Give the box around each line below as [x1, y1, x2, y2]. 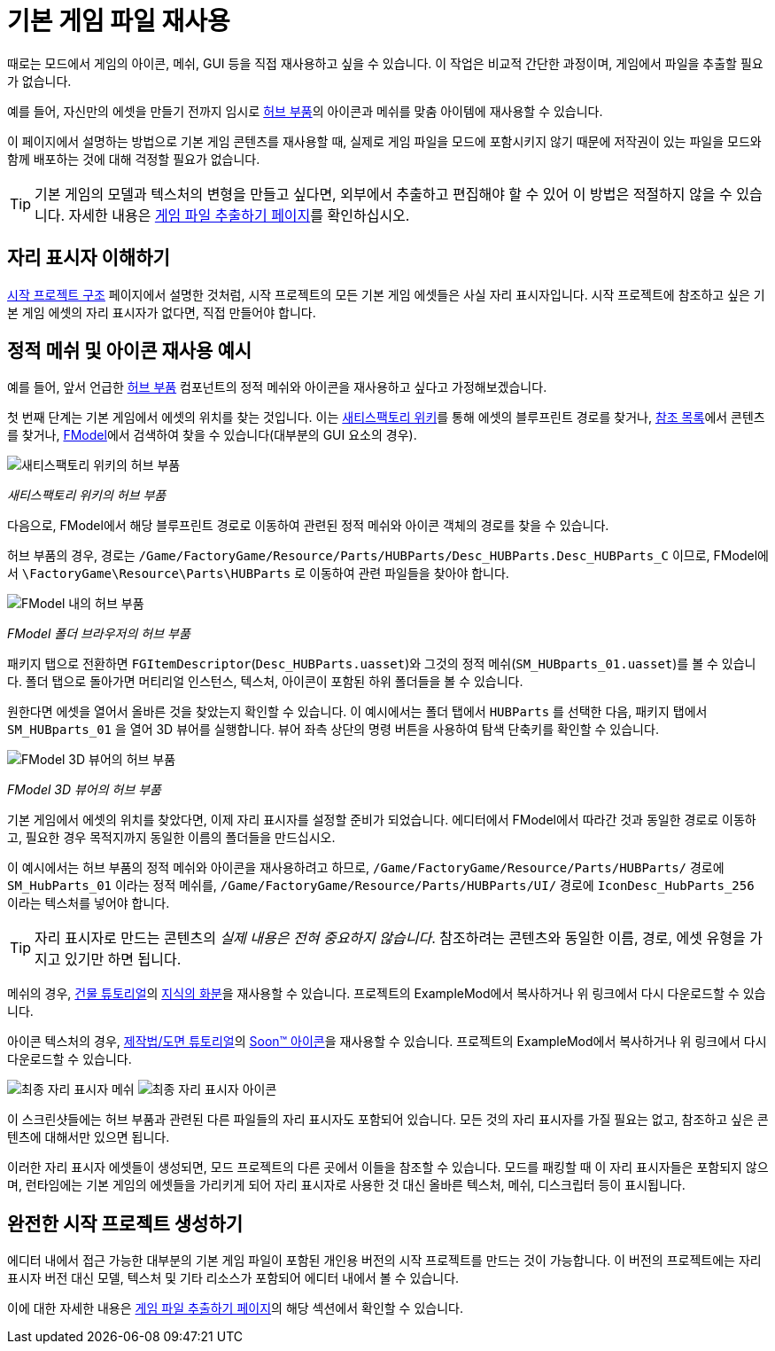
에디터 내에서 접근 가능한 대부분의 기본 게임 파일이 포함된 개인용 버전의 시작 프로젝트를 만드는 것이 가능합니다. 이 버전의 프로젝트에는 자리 [7, 1253, 762, 1269]
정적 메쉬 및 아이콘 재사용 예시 [7, 340, 252, 363]
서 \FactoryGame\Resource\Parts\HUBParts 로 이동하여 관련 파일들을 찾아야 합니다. [7, 566, 509, 582]
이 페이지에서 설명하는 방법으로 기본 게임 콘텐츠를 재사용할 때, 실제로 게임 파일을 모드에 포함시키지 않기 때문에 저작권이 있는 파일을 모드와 [7, 133, 762, 149]
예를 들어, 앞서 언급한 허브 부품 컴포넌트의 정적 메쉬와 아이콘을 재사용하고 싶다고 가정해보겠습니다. [7, 379, 547, 395]
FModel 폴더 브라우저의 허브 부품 [7, 626, 190, 642]
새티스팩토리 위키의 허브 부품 [7, 488, 167, 504]
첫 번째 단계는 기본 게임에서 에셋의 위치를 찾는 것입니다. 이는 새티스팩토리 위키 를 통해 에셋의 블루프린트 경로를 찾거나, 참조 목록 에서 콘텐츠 [7, 410, 765, 426]
